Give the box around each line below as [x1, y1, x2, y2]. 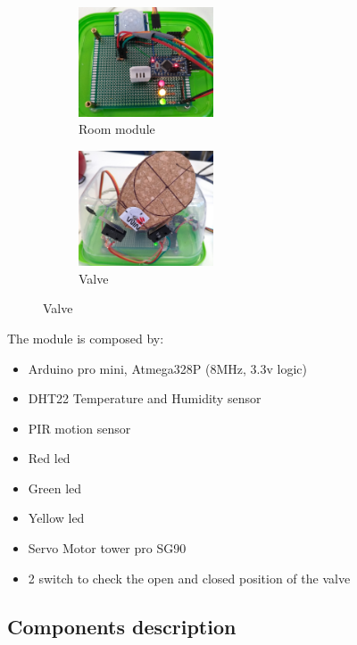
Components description [7, 612, 237, 640]
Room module [79, 120, 155, 138]
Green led [28, 478, 82, 497]
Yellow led [28, 509, 85, 527]
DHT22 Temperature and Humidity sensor [28, 389, 262, 408]
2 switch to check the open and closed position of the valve [28, 568, 351, 587]
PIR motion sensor [28, 418, 131, 437]
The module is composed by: [7, 328, 164, 347]
